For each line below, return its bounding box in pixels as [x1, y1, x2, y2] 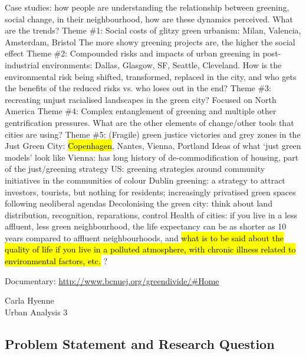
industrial [5, 58, 40, 71]
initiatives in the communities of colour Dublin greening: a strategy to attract [5, 174, 285, 186]
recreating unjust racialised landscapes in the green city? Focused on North [5, 93, 277, 105]
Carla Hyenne [5, 294, 54, 307]
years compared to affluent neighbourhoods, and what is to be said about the [5, 231, 284, 244]
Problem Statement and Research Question [5, 334, 275, 352]
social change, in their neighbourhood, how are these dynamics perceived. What [5, 12, 293, 25]
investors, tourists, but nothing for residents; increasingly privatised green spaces [5, 185, 296, 198]
